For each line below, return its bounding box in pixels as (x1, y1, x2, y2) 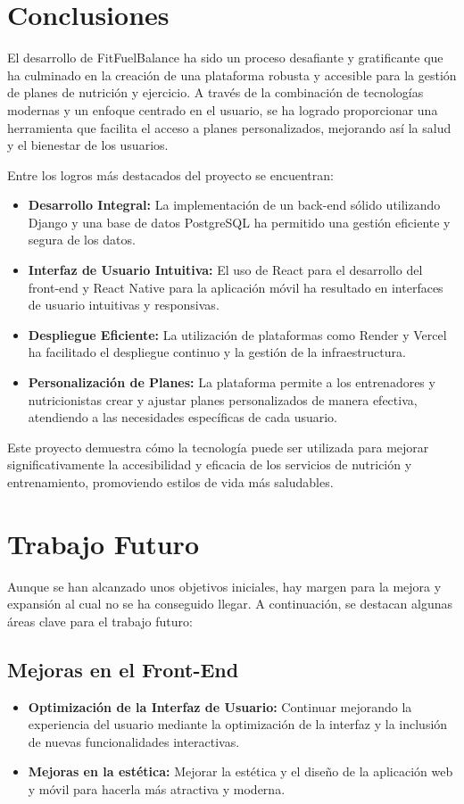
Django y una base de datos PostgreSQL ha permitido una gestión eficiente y (28, 212, 451, 231)
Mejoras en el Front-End (7, 655, 239, 683)
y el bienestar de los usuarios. (7, 136, 169, 154)
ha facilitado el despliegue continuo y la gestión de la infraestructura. (28, 343, 406, 361)
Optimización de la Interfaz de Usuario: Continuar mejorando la (28, 697, 412, 716)
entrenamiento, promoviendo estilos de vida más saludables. (7, 473, 334, 491)
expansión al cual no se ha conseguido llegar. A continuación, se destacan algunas (7, 594, 453, 613)
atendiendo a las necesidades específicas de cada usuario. (28, 408, 337, 427)
